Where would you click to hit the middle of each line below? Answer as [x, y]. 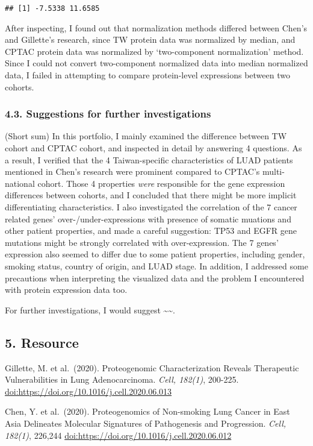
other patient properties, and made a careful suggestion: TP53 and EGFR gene [151, 231]
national [20, 183]
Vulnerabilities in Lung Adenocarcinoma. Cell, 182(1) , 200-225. [122, 379]
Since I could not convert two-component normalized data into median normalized [156, 63]
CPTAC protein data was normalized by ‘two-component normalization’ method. [154, 51]
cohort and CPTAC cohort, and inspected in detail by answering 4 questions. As [153, 148]
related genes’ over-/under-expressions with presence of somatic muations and [148, 218]
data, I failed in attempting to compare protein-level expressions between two [147, 75]
